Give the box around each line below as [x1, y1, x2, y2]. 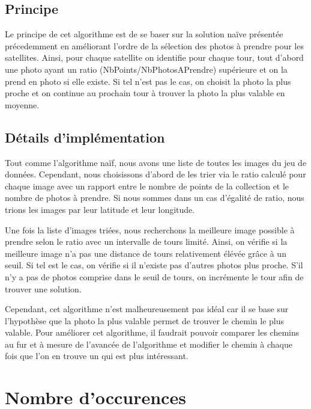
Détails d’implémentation [5, 128, 165, 146]
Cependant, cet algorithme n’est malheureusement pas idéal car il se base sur [5, 303, 289, 315]
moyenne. [5, 98, 40, 111]
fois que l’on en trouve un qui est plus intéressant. [5, 349, 189, 362]
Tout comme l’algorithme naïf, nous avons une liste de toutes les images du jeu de [5, 156, 307, 168]
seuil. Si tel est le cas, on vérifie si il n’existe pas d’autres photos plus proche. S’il [5, 259, 303, 271]
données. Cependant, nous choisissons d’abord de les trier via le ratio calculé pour [5, 168, 306, 180]
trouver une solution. [5, 282, 82, 295]
